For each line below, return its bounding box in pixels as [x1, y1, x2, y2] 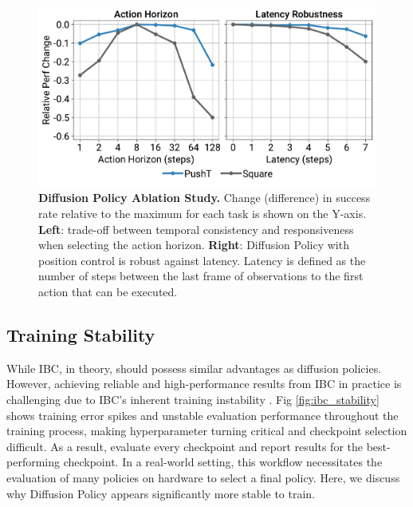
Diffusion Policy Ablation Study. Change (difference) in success [38, 189, 371, 206]
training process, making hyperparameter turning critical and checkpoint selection [6, 422, 407, 439]
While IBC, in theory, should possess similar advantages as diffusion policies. [6, 359, 382, 376]
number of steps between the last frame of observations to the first [38, 267, 364, 284]
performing [6, 454, 60, 470]
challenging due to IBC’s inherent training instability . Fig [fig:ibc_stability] [6, 391, 380, 408]
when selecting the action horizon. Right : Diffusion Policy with [38, 236, 349, 253]
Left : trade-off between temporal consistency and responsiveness [38, 220, 354, 237]
